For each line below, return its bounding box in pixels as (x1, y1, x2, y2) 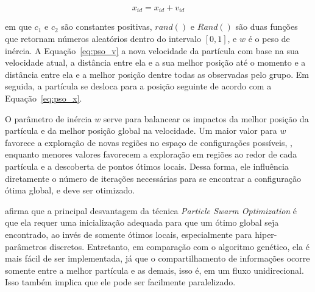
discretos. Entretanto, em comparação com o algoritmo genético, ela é (49, 240, 310, 252)
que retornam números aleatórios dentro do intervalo (5, 32, 201, 45)
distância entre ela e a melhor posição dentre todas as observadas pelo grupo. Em (5, 68, 309, 80)
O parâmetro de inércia (5, 112, 92, 125)
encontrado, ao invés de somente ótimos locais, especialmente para (5, 228, 252, 240)
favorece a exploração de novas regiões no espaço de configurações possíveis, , (5, 136, 292, 148)
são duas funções (235, 20, 298, 33)
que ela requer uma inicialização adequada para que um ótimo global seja (5, 216, 279, 229)
